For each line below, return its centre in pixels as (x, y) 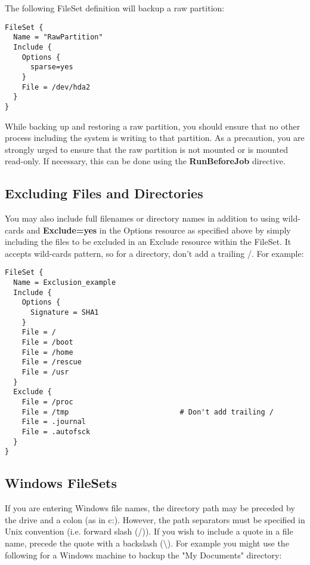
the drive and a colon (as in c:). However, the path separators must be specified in (155, 519)
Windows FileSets (61, 483)
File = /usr (45, 372)
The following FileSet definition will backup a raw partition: (115, 8)
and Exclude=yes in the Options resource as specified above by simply (159, 230)
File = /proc (47, 402)
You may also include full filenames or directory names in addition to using (142, 218)
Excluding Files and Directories (104, 193)
